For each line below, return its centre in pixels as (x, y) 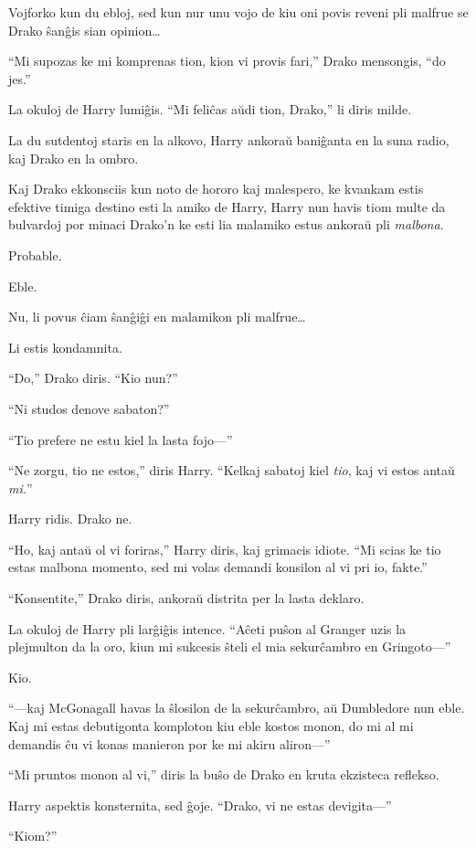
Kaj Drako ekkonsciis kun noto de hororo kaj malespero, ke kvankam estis (216, 189)
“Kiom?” (33, 836)
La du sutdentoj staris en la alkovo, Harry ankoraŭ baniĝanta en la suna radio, (229, 139)
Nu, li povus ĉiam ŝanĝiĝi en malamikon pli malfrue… (157, 317)
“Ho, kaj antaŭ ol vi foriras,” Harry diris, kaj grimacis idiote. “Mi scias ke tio (225, 549)
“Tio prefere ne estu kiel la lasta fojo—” (121, 439)
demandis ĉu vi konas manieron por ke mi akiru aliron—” (169, 743)
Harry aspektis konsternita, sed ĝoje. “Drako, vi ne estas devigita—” (200, 805)
